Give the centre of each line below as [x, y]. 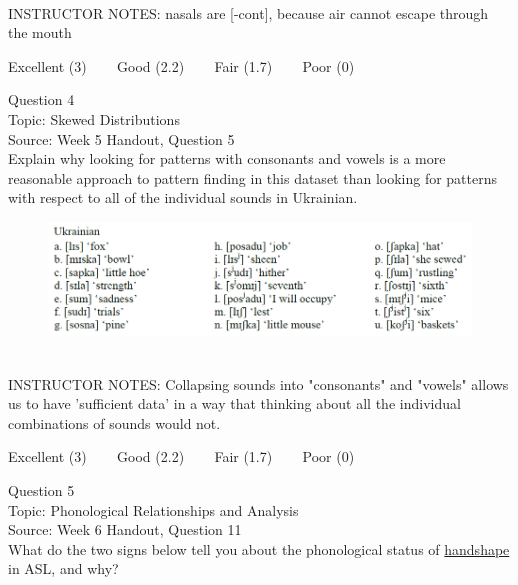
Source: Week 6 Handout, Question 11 [125, 529]
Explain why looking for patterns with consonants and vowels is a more [227, 158]
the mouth [40, 32]
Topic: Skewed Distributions [94, 118]
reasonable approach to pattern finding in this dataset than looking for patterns [253, 177]
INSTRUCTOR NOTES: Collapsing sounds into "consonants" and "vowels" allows [258, 383]
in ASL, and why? [63, 568]
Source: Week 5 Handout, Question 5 [121, 138]
